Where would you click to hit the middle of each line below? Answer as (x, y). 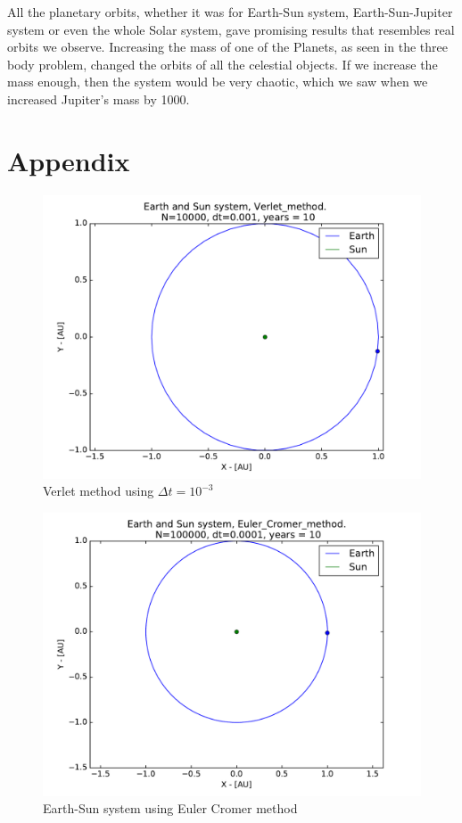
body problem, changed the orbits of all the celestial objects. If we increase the (223, 64)
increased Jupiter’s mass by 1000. (99, 99)
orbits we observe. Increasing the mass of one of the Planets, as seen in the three (228, 47)
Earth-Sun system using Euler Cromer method (170, 808)
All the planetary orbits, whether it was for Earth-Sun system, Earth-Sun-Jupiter (230, 12)
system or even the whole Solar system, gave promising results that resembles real (231, 29)
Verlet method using (99, 491)
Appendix (69, 160)
